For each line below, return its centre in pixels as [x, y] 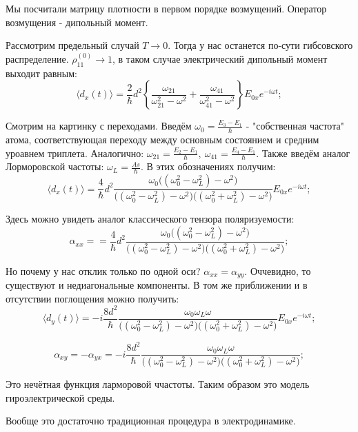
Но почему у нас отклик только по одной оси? [103, 270]
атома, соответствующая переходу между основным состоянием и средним [162, 139]
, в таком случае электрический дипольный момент [220, 58]
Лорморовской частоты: [55, 166]
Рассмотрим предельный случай [72, 45]
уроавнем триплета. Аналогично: [75, 153]
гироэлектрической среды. [60, 397]
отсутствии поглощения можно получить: [92, 298]
